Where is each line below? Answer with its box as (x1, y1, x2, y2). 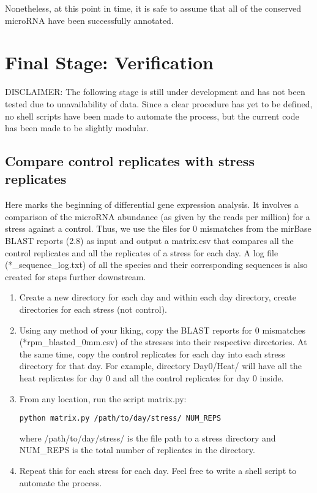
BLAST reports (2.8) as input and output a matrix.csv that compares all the (5, 234, 294, 247)
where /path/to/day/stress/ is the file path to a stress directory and (19, 431, 276, 444)
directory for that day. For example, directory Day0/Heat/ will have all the (19, 359, 302, 372)
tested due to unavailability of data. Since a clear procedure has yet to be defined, (5, 97, 313, 110)
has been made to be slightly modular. (5, 121, 149, 134)
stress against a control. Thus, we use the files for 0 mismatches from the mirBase (5, 222, 311, 235)
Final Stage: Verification (5, 50, 214, 75)
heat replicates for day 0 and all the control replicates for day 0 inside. (19, 372, 284, 384)
